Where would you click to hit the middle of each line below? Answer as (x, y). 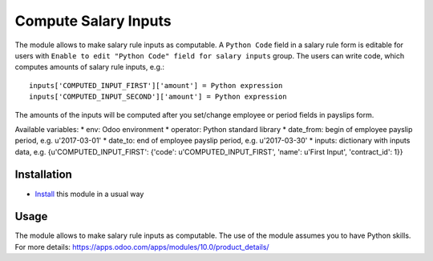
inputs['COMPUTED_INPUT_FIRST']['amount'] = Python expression (156, 85)
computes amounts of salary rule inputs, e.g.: (89, 67)
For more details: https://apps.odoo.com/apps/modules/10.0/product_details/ (142, 247)
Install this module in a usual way (89, 194)
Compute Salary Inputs (93, 21)
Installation (43, 175)
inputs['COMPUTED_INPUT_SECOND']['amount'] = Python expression (158, 97)
